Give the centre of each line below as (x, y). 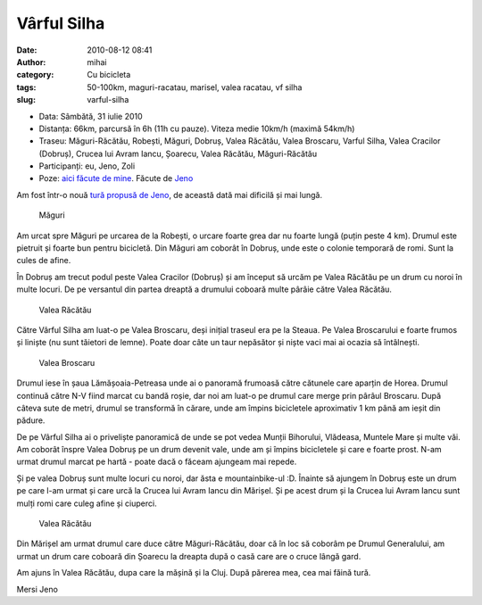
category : (35, 75)
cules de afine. (44, 261)
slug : (26, 100)
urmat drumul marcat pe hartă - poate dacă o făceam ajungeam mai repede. (157, 462)
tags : (26, 87)
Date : (27, 50)
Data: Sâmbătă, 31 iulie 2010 (91, 116)
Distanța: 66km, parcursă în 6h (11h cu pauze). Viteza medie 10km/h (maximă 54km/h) (197, 128)
